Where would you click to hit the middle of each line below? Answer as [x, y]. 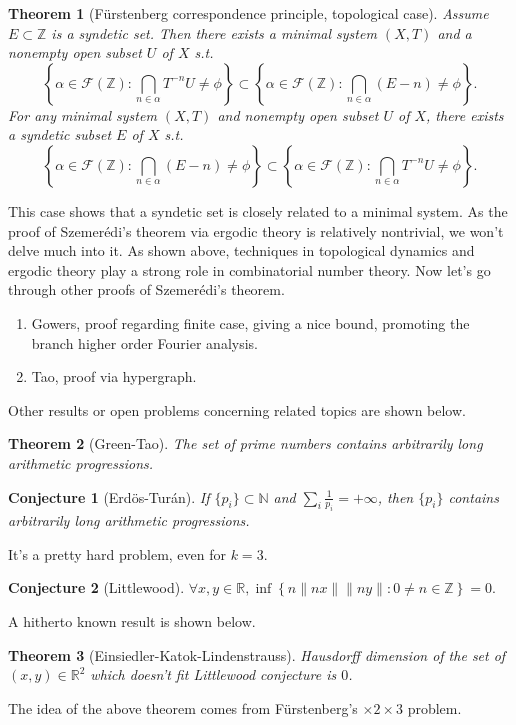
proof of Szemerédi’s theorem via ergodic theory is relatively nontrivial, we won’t [256, 230]
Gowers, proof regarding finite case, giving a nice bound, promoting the [250, 322]
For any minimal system [82, 114]
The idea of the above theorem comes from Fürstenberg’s [183, 707]
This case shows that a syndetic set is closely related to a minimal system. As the [258, 210]
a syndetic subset [60, 134]
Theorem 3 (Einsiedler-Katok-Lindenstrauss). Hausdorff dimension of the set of [257, 654]
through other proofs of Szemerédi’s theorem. [146, 289]
